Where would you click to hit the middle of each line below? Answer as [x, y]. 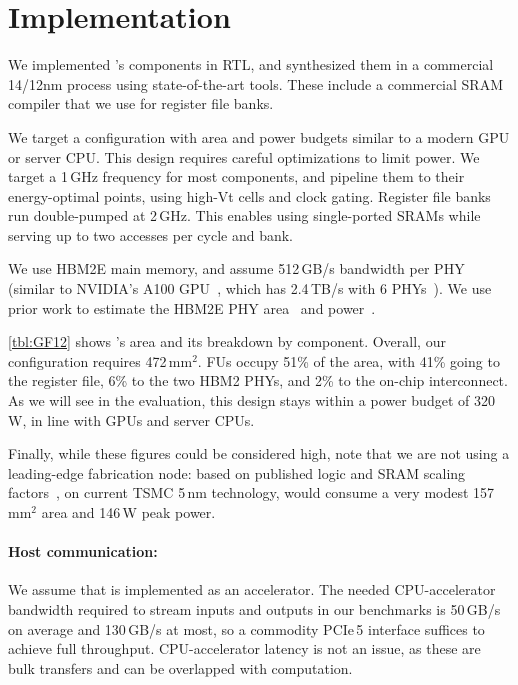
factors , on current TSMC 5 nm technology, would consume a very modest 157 [251, 492]
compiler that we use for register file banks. [141, 103]
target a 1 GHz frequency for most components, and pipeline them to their [236, 176]
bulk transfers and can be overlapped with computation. [180, 667]
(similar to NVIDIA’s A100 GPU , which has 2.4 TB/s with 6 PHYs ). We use [250, 288]
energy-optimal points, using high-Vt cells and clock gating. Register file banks [249, 195]
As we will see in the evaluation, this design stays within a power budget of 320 [251, 400]
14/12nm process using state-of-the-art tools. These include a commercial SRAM [255, 83]
